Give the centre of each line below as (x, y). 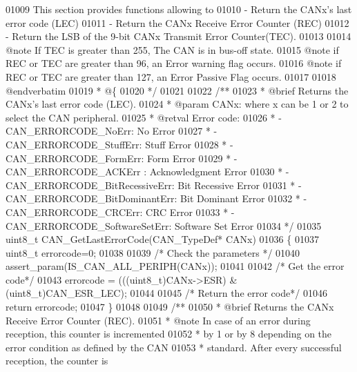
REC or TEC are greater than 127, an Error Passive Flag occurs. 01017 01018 (171, 76)
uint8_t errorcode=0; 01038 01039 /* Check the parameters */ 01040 (153, 252)
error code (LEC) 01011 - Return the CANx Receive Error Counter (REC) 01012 (177, 22)
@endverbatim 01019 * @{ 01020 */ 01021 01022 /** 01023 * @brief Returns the (177, 90)
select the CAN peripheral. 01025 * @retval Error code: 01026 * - (144, 117)
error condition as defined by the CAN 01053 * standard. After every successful (174, 347)
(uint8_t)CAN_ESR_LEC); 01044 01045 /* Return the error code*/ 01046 (166, 293)
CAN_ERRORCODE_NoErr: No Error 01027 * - (112, 131)
